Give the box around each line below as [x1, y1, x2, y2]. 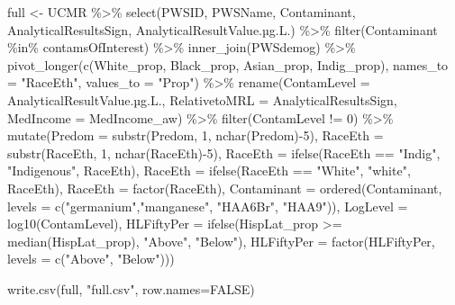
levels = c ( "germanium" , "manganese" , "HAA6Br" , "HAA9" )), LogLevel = [7, 196, 408, 215]
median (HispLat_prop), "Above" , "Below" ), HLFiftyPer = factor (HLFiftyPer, [7, 231, 435, 250]
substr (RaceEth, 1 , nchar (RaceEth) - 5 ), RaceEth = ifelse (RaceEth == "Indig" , [7, 143, 441, 162]
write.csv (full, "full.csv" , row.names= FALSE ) [7, 279, 255, 298]
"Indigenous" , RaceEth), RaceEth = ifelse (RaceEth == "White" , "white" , [7, 161, 411, 180]
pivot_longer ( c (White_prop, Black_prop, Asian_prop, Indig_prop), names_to [7, 55, 449, 74]
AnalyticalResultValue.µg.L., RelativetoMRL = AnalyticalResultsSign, [7, 90, 397, 109]
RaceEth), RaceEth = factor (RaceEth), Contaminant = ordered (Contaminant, [7, 178, 442, 197]
